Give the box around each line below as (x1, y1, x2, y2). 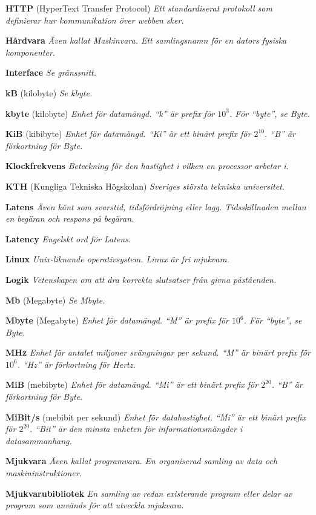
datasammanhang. (5, 434, 72, 447)
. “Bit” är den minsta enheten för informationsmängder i (29, 422, 243, 435)
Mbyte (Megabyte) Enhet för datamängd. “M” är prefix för (5, 314, 229, 327)
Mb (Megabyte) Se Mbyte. (5, 293, 105, 306)
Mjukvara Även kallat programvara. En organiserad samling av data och (5, 454, 278, 467)
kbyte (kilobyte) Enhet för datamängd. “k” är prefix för (5, 107, 215, 119)
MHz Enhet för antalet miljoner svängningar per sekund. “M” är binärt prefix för (5, 346, 311, 359)
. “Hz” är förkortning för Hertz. (17, 357, 136, 370)
